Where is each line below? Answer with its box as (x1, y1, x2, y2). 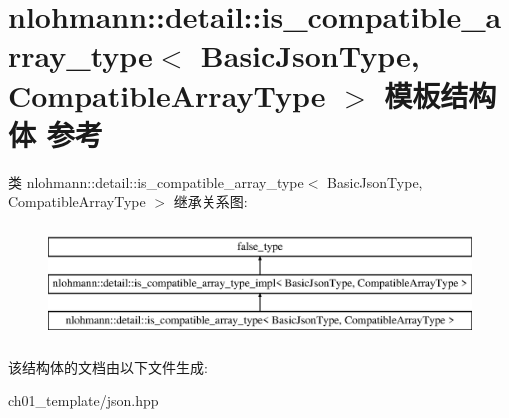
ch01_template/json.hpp (8, 390, 159, 411)
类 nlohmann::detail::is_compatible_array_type (8, 171, 304, 192)
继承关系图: (173, 191, 248, 212)
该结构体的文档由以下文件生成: (8, 356, 208, 377)
